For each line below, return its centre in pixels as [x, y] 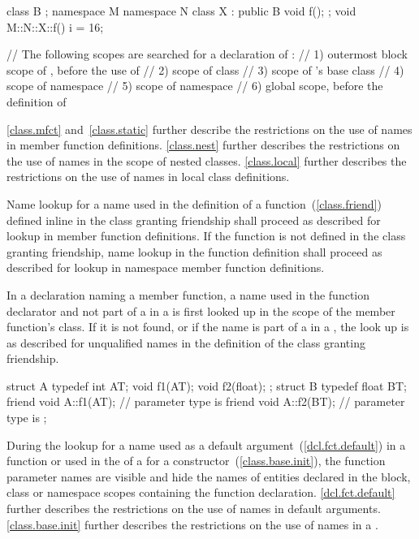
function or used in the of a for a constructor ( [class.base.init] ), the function [196, 461]
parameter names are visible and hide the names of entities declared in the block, [209, 476]
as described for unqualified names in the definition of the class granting [186, 342]
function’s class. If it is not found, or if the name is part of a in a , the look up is [208, 327]
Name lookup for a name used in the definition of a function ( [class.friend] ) [194, 203]
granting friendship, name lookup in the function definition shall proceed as [194, 251]
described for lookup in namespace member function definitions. [166, 267]
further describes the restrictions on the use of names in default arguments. [194, 509]
